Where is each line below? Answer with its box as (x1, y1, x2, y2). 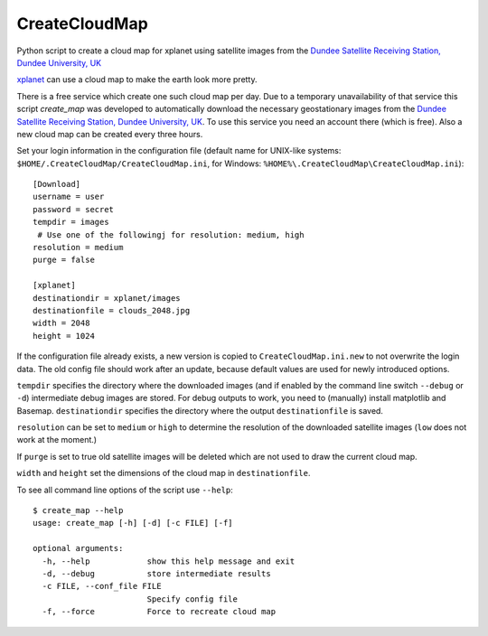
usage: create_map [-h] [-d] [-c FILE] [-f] (33, 518, 234, 528)
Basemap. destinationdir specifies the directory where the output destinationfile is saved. (16, 405, 384, 416)
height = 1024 (33, 331, 95, 341)
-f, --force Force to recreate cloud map (42, 606, 276, 617)
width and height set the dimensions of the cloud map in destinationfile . (16, 468, 311, 479)
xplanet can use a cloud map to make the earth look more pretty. (16, 74, 258, 85)
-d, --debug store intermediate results (42, 569, 271, 578)
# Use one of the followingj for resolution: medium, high (37, 229, 305, 239)
